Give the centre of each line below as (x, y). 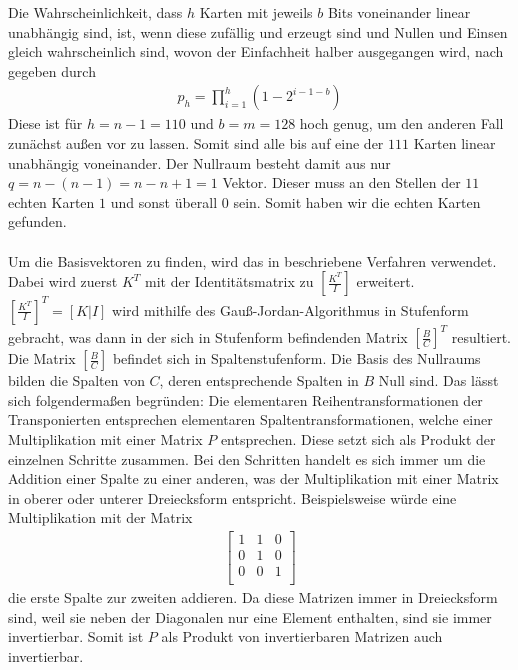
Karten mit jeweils (256, 12)
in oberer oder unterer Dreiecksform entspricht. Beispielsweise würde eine (232, 497)
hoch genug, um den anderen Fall (401, 123)
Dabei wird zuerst (63, 281)
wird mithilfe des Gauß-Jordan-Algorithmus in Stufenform (290, 309)
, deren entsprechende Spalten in (259, 380)
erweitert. (385, 281)
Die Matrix (42, 358)
